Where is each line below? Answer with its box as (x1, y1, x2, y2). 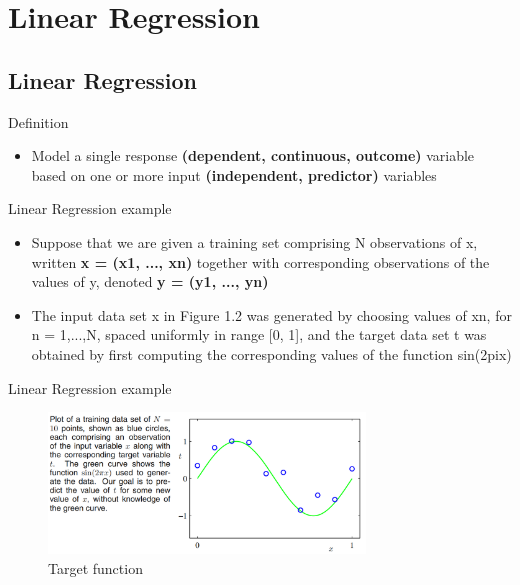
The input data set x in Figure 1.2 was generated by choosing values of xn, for (31, 304, 512, 325)
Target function (48, 557, 143, 578)
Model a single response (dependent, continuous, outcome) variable (31, 145, 475, 166)
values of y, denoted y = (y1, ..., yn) (31, 271, 269, 292)
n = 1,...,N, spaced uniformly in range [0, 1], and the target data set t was (31, 324, 487, 345)
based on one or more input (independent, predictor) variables (31, 164, 437, 185)
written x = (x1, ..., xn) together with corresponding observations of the (31, 251, 490, 272)
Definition (8, 111, 69, 132)
